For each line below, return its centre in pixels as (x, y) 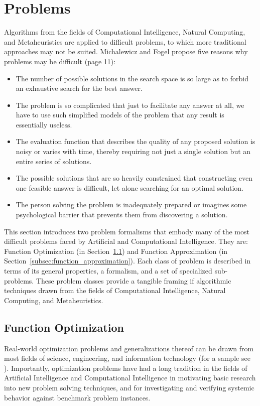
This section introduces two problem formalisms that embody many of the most (127, 231)
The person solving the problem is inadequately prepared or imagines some (131, 205)
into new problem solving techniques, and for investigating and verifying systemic (129, 387)
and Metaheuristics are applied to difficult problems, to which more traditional (125, 41)
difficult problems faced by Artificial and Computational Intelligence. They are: (126, 241)
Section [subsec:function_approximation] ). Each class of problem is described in (127, 261)
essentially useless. (44, 124)
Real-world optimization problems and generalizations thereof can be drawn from (129, 348)
